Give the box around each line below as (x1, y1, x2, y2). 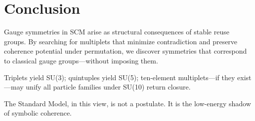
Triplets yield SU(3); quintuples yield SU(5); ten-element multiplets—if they (4, 72, 235, 82)
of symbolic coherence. (4, 108, 72, 118)
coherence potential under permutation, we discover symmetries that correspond (4, 46, 247, 56)
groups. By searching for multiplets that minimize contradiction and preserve (4, 36, 238, 46)
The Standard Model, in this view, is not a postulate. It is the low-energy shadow (4, 98, 251, 108)
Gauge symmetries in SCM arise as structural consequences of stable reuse (4, 27, 229, 37)
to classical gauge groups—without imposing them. (4, 55, 158, 65)
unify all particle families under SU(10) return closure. (26, 82, 191, 92)
